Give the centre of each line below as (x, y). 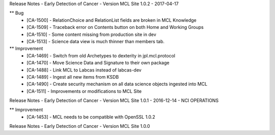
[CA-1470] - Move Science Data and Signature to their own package (98, 63)
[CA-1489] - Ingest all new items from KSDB (73, 77)
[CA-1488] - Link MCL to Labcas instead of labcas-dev (84, 70)
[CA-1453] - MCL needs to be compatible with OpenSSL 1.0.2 (91, 117)
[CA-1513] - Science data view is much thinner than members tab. (96, 41)
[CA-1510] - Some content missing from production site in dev (91, 34)
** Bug (17, 13)
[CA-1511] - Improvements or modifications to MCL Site (84, 91)
